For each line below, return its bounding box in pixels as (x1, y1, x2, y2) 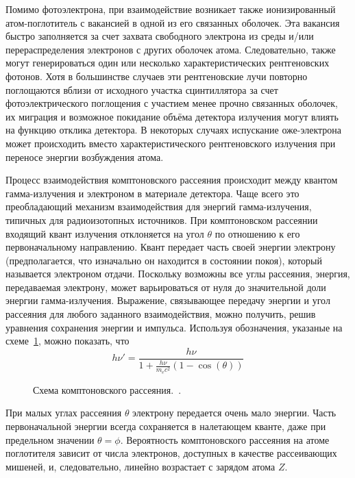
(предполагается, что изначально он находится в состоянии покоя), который (5, 253, 322, 267)
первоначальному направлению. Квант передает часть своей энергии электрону (5, 240, 336, 254)
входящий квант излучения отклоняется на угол (5, 226, 204, 240)
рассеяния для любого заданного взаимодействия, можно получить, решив (5, 307, 316, 321)
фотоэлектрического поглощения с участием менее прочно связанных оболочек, (5, 96, 338, 110)
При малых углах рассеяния (5, 405, 122, 420)
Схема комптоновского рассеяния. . (33, 382, 182, 397)
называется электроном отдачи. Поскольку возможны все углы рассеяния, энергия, (5, 266, 350, 281)
